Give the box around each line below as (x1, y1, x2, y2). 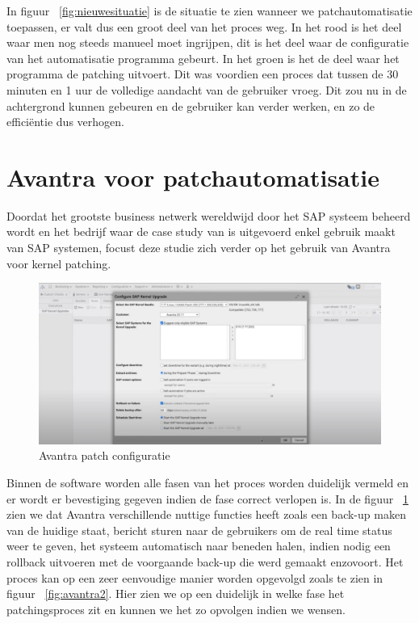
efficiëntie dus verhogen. (6, 113, 124, 130)
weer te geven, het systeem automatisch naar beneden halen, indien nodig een (6, 537, 391, 554)
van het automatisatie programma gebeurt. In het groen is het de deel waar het (6, 49, 400, 66)
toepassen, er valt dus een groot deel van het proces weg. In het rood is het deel (6, 18, 402, 35)
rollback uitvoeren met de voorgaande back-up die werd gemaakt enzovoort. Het (6, 553, 404, 570)
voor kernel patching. (6, 255, 111, 272)
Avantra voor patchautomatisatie (6, 160, 379, 193)
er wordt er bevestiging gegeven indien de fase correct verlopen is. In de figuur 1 (6, 490, 409, 507)
